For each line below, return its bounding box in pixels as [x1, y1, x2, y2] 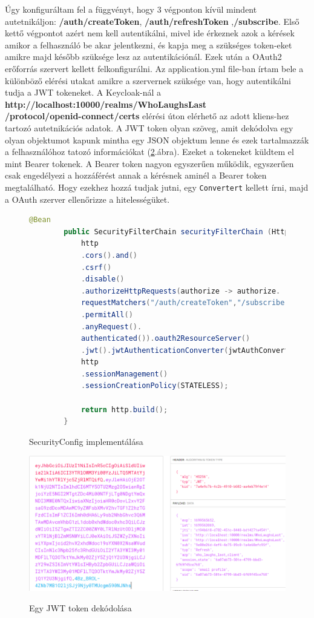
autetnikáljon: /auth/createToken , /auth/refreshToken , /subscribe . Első [5, 15, 299, 27]
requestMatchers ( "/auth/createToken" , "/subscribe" [80, 298, 289, 307]
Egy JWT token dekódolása [29, 601, 132, 614]
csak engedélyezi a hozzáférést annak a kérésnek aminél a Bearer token [5, 169, 267, 182]
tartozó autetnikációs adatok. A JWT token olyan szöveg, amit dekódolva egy [5, 121, 293, 134]
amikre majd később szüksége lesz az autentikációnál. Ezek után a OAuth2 [5, 50, 282, 63]
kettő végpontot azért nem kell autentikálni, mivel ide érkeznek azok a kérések [5, 27, 295, 39]
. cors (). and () [80, 251, 138, 260]
